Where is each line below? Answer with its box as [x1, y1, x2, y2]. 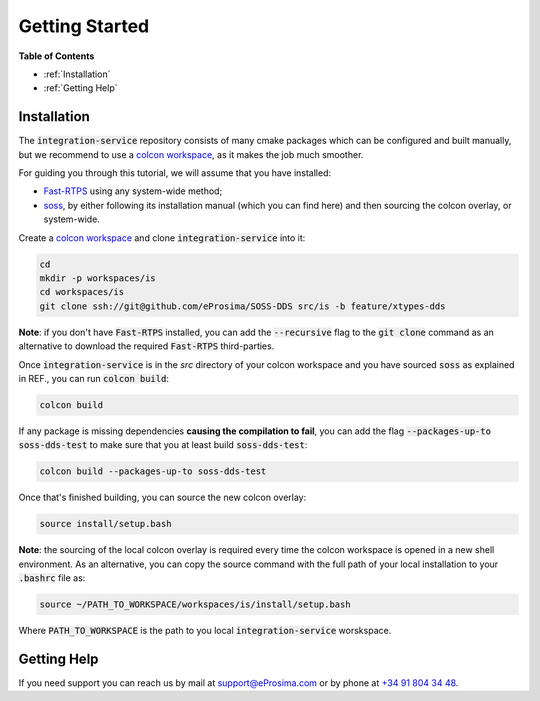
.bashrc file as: [18, 571, 86, 584]
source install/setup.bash [39, 518, 172, 530]
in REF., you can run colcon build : [18, 372, 170, 384]
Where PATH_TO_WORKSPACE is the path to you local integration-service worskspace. [18, 624, 392, 636]
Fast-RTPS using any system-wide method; [43, 185, 223, 197]
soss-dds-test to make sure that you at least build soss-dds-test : [18, 439, 308, 451]
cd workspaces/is [39, 286, 125, 298]
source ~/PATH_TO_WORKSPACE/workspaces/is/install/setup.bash [39, 598, 351, 610]
